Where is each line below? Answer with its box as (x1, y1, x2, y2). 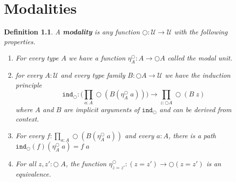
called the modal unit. (167, 53, 233, 63)
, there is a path (168, 130, 216, 140)
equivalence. (15, 168, 51, 179)
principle (15, 79, 42, 90)
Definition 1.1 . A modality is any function (4, 27, 140, 37)
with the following (174, 27, 228, 37)
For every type (15, 53, 59, 63)
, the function (65, 158, 107, 168)
